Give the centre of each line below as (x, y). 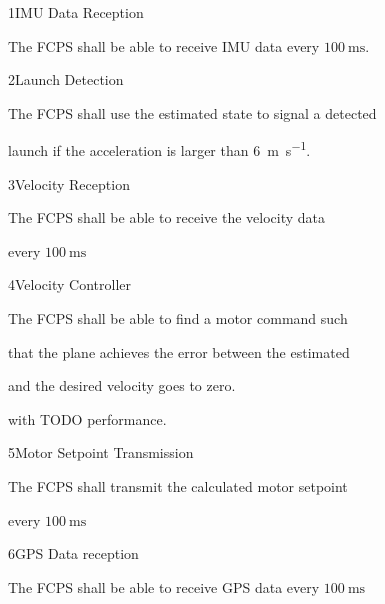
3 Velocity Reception (69, 183)
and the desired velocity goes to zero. (122, 385)
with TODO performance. (87, 418)
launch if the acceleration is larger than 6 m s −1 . (159, 149)
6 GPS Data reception (73, 553)
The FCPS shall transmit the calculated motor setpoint (178, 485)
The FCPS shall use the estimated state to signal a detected (192, 112)
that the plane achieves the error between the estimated (179, 351)
